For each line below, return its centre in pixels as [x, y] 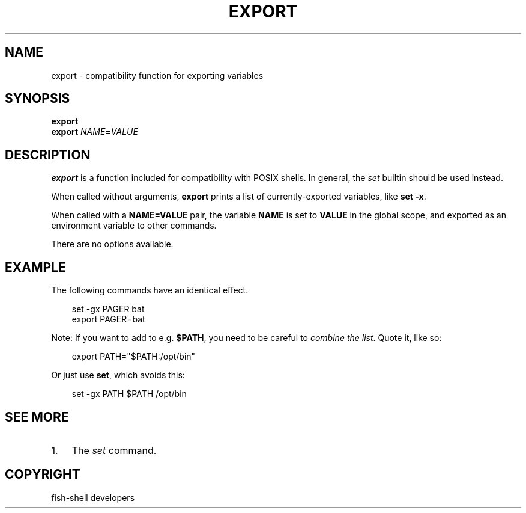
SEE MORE [37, 417]
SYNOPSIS [38, 99]
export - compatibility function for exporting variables [157, 75]
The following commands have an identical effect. [150, 290]
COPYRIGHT [43, 475]
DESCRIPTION [48, 155]
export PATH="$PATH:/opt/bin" [134, 357]
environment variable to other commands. [134, 226]
